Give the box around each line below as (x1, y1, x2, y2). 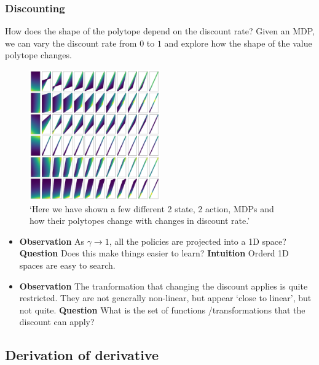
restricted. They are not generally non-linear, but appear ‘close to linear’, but (19, 291, 312, 304)
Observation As (19, 234, 85, 247)
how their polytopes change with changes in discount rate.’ (30, 214, 250, 227)
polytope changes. (5, 48, 72, 61)
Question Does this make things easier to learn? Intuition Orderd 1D (19, 247, 289, 259)
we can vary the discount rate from (5, 36, 137, 49)
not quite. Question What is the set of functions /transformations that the (19, 303, 305, 316)
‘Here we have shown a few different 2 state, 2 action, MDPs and (30, 202, 274, 215)
